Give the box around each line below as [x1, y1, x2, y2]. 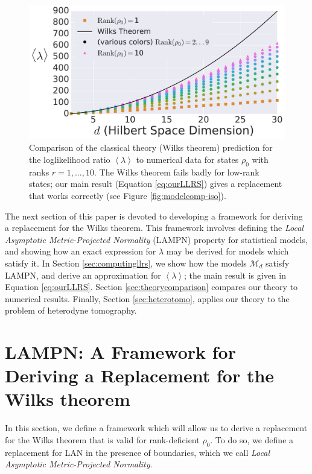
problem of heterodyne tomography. [5, 304, 137, 317]
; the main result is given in [184, 268, 286, 281]
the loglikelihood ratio [29, 153, 110, 165]
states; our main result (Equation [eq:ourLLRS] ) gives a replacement [29, 177, 282, 190]
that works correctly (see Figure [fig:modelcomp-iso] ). [29, 189, 226, 201]
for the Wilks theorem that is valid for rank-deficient [5, 433, 200, 446]
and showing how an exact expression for [5, 245, 156, 258]
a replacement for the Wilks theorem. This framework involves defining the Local [5, 221, 304, 234]
